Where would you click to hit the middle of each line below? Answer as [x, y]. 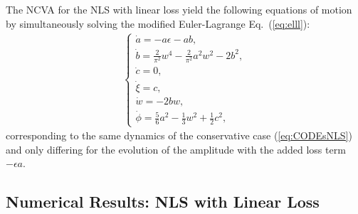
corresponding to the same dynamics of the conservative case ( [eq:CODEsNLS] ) [179, 135]
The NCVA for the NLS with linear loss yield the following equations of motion [179, 9]
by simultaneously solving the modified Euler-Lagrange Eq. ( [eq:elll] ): [158, 23]
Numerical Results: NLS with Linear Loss [163, 202]
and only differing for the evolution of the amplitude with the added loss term [176, 149]
